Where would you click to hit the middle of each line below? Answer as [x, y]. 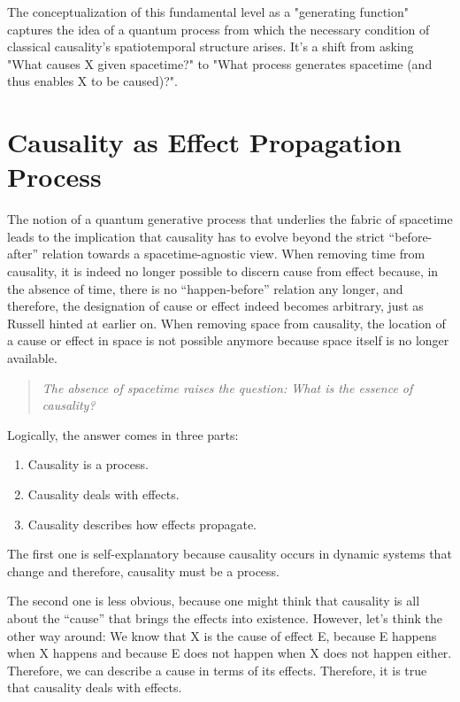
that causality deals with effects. [95, 687]
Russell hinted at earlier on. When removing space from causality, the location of [226, 323]
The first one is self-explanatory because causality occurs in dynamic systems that [230, 554]
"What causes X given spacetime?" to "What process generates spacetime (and [220, 63]
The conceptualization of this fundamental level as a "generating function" [208, 12]
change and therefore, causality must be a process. [144, 571]
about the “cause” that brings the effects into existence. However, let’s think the [225, 617]
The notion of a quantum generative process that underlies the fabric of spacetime [230, 219]
